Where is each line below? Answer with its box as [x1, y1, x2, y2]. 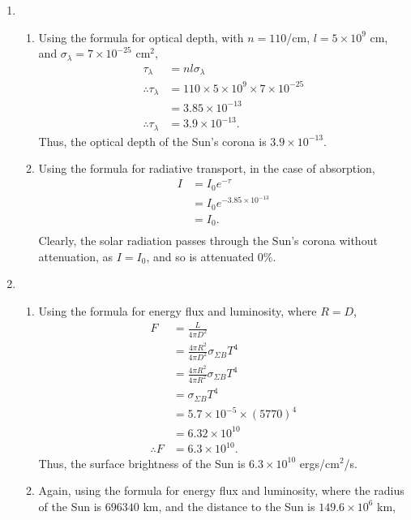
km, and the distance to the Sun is [143, 497, 315, 514]
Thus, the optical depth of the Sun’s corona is [38, 132, 267, 149]
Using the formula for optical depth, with [38, 28, 244, 45]
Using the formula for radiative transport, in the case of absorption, [38, 160, 375, 177]
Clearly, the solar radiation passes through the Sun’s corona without [38, 232, 378, 249]
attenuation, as [38, 247, 113, 264]
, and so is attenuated [146, 247, 255, 264]
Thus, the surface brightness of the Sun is [38, 454, 246, 471]
